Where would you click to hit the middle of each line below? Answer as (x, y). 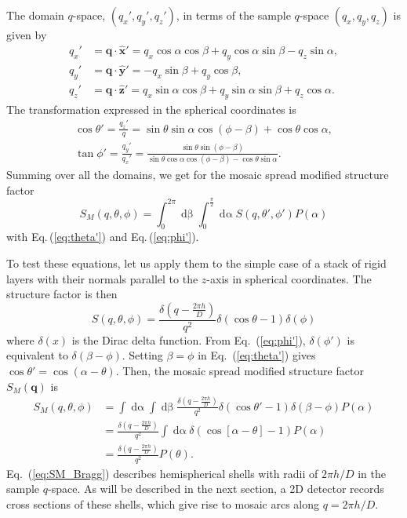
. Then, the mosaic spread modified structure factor (240, 370)
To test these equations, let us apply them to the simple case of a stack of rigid (196, 263)
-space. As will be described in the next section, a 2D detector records (216, 489)
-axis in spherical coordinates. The (289, 278)
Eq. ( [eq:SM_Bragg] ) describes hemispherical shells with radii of (162, 473)
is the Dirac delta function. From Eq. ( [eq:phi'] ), (189, 339)
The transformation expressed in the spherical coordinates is (151, 109)
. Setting (142, 355)
